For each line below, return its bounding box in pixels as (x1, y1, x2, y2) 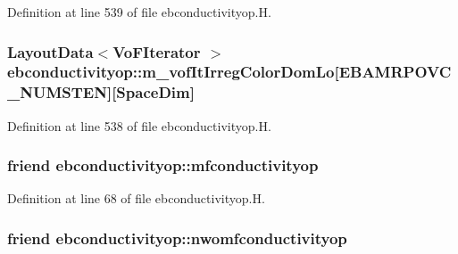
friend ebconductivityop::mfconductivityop (7, 154, 319, 176)
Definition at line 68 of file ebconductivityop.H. (7, 189, 265, 208)
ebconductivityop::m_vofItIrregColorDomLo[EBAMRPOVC (7, 61, 452, 83)
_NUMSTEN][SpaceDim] (7, 81, 195, 103)
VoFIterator (112, 40, 201, 62)
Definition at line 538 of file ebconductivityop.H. (7, 116, 271, 135)
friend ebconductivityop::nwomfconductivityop (7, 226, 347, 249)
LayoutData (7, 40, 94, 62)
